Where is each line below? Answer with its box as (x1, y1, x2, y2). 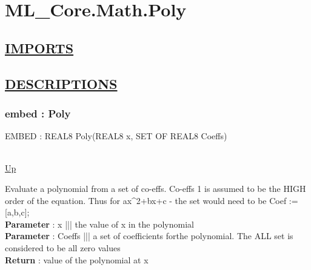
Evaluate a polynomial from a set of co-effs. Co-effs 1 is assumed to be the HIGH (5, 182, 306, 194)
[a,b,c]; (5, 206, 30, 219)
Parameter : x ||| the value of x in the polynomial (5, 217, 194, 230)
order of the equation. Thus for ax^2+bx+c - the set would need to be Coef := (5, 194, 298, 206)
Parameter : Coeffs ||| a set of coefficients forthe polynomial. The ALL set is (5, 229, 293, 242)
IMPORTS (5, 38, 74, 57)
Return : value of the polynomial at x (5, 253, 149, 266)
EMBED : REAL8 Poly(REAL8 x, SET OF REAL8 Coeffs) (5, 130, 227, 142)
